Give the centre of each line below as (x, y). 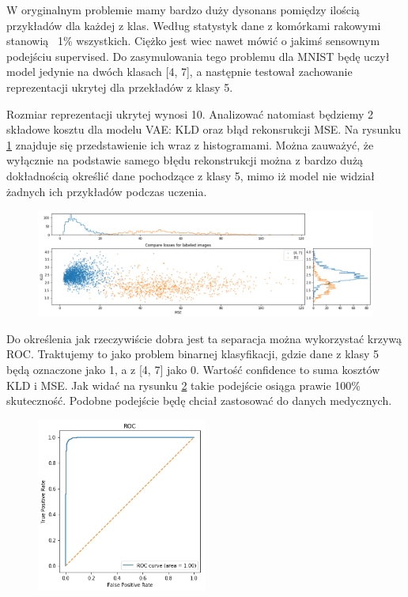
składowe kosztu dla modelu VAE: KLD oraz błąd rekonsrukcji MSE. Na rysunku (204, 129)
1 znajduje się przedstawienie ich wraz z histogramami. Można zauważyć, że (190, 144)
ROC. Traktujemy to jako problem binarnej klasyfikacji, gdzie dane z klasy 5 (193, 354)
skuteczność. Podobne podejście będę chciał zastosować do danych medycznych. (199, 401)
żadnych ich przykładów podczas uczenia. (107, 191)
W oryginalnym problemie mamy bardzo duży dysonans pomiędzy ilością (183, 9)
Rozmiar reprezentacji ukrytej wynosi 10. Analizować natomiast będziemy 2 (190, 113)
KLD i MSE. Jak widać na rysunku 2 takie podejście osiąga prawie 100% (183, 385)
